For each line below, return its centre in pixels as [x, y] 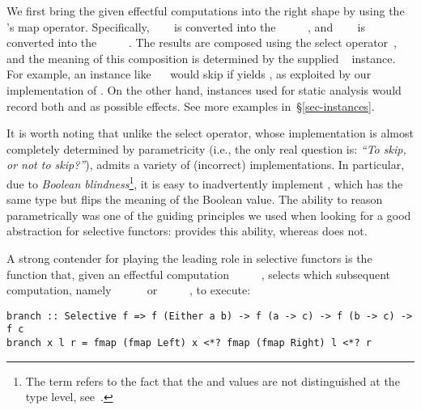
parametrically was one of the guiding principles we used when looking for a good [209, 215]
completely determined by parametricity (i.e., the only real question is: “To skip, [206, 148]
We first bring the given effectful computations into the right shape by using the [206, 11]
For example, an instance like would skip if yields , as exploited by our [189, 74]
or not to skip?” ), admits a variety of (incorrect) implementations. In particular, [206, 165]
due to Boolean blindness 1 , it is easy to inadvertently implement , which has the [205, 182]
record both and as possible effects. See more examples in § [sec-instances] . [191, 106]
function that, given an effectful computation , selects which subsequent [198, 274]
